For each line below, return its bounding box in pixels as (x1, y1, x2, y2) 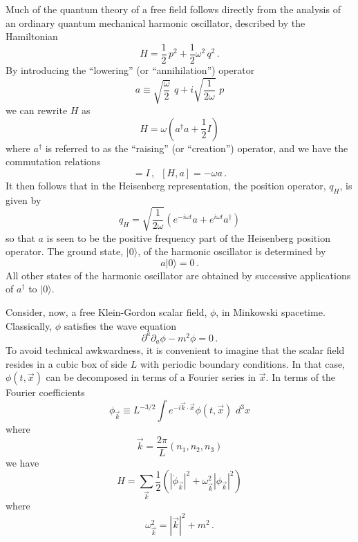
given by (6, 192, 41, 207)
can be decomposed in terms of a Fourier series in (46, 370, 256, 384)
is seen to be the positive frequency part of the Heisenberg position (46, 230, 330, 245)
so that (6, 230, 35, 245)
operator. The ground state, (6, 244, 124, 259)
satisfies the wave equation (64, 318, 177, 333)
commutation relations (6, 154, 101, 169)
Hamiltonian (6, 29, 58, 44)
